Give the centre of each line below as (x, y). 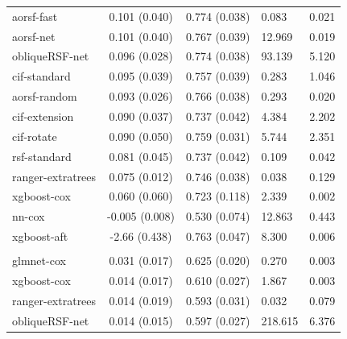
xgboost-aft (40, 236)
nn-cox (29, 216)
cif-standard (41, 76)
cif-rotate (35, 136)
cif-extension (43, 116)
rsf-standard (42, 156)
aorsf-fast (35, 16)
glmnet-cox (39, 260)
